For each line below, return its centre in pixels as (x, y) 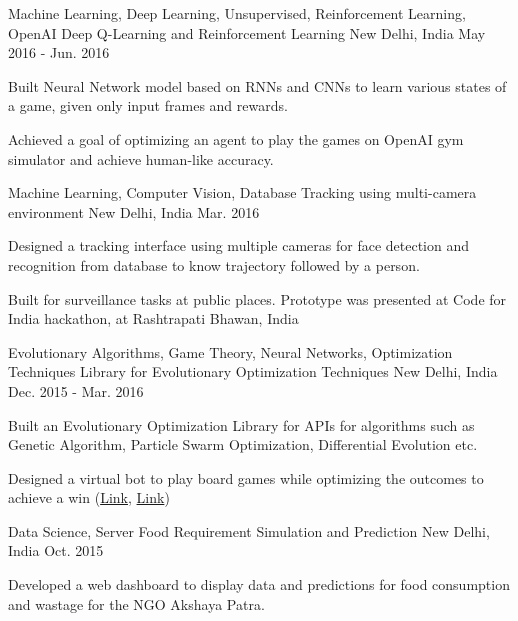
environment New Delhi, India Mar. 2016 (134, 211)
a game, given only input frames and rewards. (148, 105)
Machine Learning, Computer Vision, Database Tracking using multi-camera (242, 192)
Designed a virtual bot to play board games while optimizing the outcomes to (246, 477)
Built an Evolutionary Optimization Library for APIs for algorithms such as (241, 424)
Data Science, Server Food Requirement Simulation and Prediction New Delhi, (249, 530)
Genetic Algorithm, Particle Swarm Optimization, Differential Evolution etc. (243, 444)
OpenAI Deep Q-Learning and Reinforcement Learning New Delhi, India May (247, 32)
